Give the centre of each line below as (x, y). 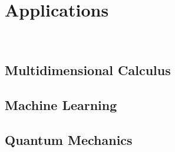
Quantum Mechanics (69, 139)
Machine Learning (61, 104)
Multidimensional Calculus (88, 70)
